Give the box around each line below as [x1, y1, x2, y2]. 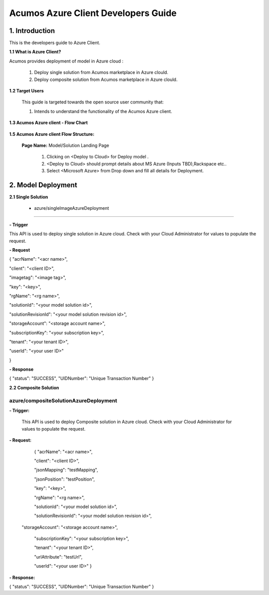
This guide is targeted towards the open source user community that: [21, 99, 164, 105]
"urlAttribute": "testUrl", [34, 554, 83, 560]
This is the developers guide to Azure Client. [9, 40, 101, 46]
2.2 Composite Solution [9, 385, 59, 391]
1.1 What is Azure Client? [9, 49, 61, 55]
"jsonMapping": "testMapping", [34, 467, 98, 473]
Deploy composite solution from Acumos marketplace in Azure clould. [34, 76, 178, 82]
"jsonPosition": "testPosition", [34, 476, 95, 482]
